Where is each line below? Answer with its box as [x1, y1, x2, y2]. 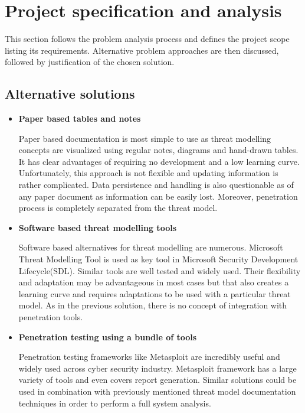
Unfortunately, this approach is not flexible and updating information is [18, 167, 278, 179]
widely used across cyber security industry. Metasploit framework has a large [18, 362, 297, 374]
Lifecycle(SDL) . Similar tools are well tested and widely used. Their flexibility [18, 264, 301, 277]
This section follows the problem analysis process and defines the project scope [5, 32, 290, 45]
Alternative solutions [5, 84, 135, 103]
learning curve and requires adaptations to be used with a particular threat [18, 287, 291, 300]
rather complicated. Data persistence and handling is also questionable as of [18, 178, 294, 191]
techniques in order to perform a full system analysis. [18, 396, 211, 409]
